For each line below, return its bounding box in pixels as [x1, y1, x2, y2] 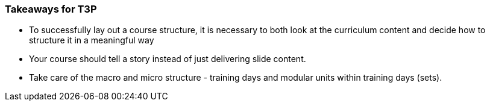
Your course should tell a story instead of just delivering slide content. [29, 54, 306, 64]
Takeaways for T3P [5, 3, 97, 15]
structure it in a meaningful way [29, 35, 154, 46]
